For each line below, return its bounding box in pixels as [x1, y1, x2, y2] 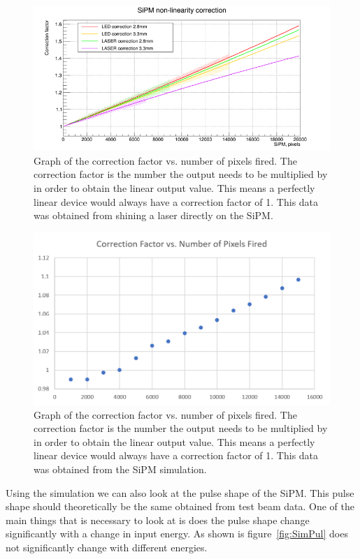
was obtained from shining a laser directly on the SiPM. [34, 208, 273, 223]
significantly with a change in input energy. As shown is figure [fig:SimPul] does [6, 526, 348, 541]
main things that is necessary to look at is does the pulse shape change [6, 512, 310, 527]
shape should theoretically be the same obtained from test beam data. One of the [6, 499, 354, 514]
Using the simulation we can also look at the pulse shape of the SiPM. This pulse [6, 485, 354, 500]
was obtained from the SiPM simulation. [34, 461, 207, 476]
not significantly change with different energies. [6, 539, 208, 554]
